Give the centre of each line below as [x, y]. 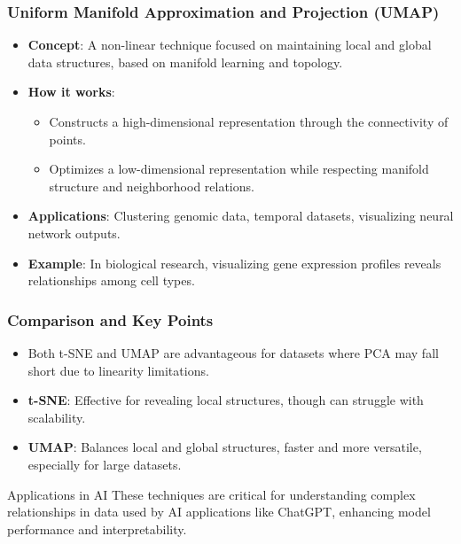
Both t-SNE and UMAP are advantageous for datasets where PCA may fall [233, 352]
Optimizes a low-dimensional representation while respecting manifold [239, 169]
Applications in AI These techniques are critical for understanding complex [211, 494]
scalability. [57, 417]
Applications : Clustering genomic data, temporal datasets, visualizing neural [241, 216]
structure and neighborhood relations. [152, 186]
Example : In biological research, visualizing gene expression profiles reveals [234, 263]
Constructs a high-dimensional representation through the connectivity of [249, 121]
